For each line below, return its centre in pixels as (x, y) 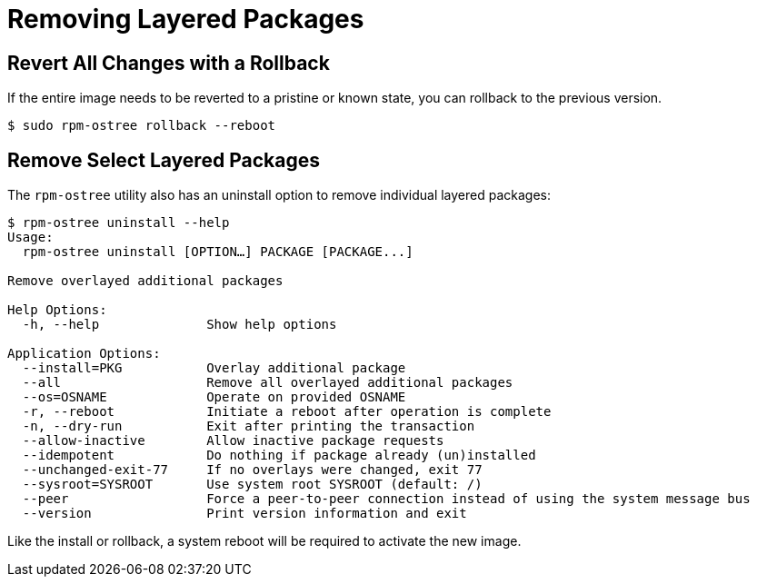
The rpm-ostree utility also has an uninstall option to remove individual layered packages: (279, 195)
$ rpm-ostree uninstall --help (119, 223)
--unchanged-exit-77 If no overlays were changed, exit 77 (252, 470)
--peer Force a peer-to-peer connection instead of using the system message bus (386, 499)
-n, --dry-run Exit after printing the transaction (249, 426)
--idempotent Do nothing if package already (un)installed (279, 455)
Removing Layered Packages (186, 19)
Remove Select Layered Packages (164, 160)
